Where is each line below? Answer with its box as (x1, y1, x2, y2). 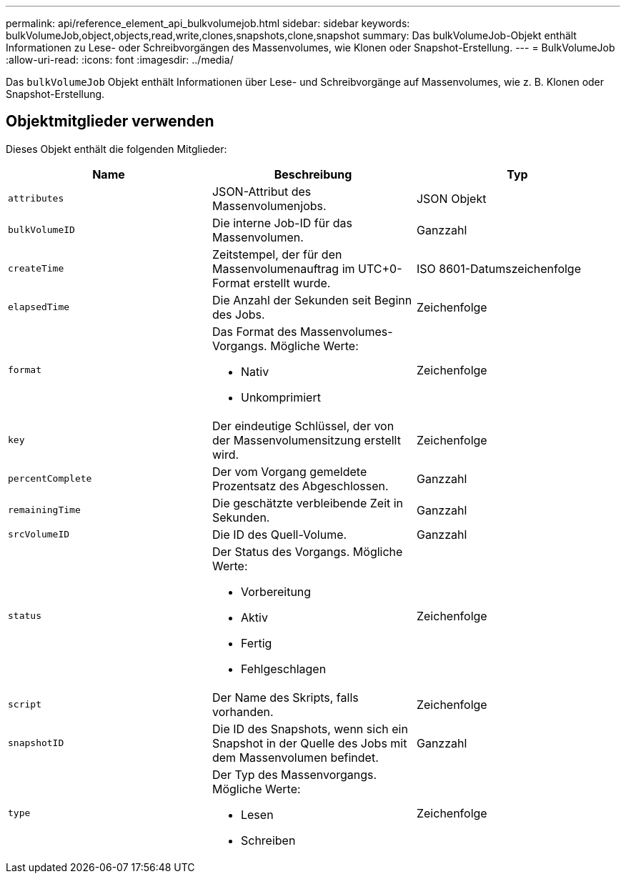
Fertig (240, 635, 272, 650)
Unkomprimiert (240, 389, 321, 404)
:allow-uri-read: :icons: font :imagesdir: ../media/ (6, 54, 234, 66)
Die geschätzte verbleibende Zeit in (212, 495, 404, 510)
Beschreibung (274, 167, 352, 182)
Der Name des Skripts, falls (212, 690, 359, 705)
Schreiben (240, 833, 296, 848)
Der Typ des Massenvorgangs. (212, 767, 377, 782)
